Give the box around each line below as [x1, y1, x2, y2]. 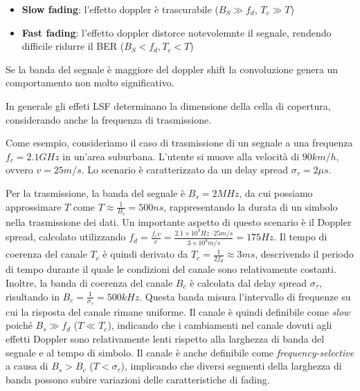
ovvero [6, 162, 33, 177]
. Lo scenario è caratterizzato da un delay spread [81, 162, 289, 177]
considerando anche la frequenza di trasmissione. [6, 112, 212, 126]
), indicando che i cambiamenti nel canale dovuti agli [107, 318, 332, 332]
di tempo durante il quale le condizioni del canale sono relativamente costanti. [6, 262, 336, 276]
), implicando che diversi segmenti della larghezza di [120, 359, 342, 373]
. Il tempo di [273, 229, 327, 244]
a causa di [6, 359, 48, 373]
